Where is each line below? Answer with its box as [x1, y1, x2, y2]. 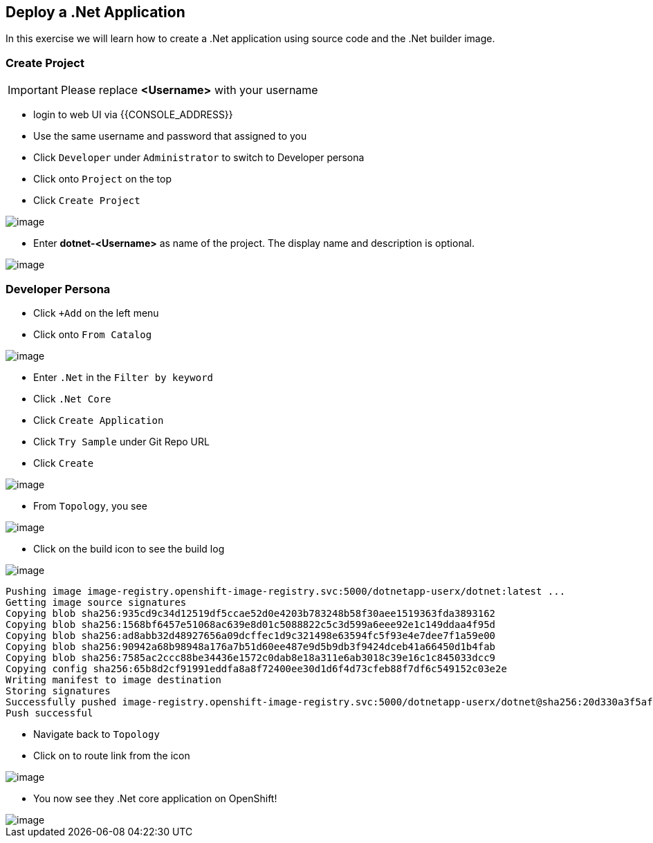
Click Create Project [33, 194, 140, 207]
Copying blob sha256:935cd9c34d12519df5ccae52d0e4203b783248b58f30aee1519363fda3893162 [6, 607, 496, 619]
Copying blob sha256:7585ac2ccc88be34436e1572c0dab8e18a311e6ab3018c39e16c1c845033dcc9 [6, 651, 496, 663]
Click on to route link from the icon [33, 749, 190, 761]
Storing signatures [6, 685, 111, 696]
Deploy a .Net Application [6, 3, 185, 21]
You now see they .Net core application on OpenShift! [33, 792, 277, 804]
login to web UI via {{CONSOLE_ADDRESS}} [33, 109, 233, 121]
